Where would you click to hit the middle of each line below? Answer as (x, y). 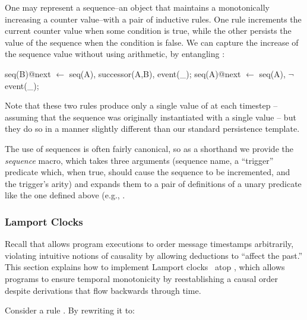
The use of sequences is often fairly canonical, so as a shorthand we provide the (149, 148)
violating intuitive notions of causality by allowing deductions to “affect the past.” (154, 255)
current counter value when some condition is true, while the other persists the (148, 31)
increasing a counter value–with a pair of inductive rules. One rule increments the (153, 19)
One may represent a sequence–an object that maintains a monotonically (137, 7)
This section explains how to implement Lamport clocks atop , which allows (145, 267)
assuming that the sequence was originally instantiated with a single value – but (151, 117)
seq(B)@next (28, 73)
